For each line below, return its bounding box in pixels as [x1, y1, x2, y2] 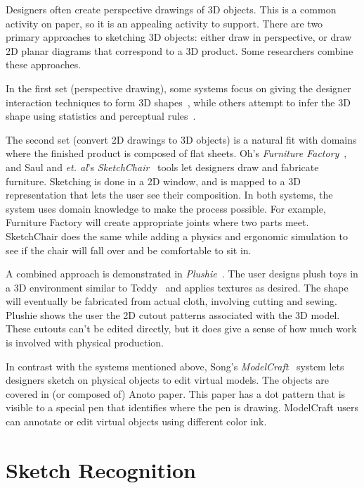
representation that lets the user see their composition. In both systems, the [6, 187, 333, 202]
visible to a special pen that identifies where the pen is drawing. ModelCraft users [6, 400, 358, 415]
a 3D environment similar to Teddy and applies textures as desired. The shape [6, 280, 349, 294]
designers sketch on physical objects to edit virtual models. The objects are [6, 373, 329, 387]
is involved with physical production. [6, 335, 164, 350]
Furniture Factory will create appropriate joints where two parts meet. [6, 215, 309, 230]
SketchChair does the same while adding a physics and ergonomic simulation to [6, 228, 348, 243]
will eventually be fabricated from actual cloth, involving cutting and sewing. [6, 294, 337, 308]
